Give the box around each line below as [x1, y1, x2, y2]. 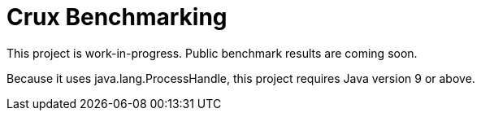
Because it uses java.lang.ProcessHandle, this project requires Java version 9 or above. [6, 71, 475, 85]
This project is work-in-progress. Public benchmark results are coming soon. [6, 45, 418, 60]
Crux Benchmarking [6, 3, 227, 31]
